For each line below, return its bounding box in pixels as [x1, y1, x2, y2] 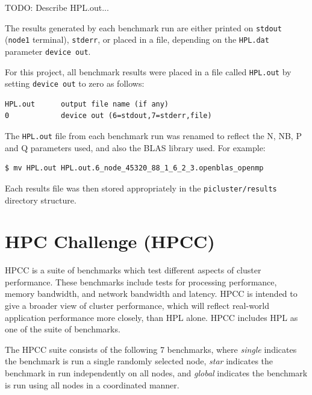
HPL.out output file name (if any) [5, 99, 169, 108]
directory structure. [5, 193, 76, 206]
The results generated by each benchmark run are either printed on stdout [5, 21, 282, 34]
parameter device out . [5, 45, 91, 57]
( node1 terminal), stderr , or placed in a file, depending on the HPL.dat [5, 33, 269, 46]
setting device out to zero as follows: [5, 77, 145, 90]
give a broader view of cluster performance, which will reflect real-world [5, 299, 270, 312]
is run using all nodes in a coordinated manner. [5, 378, 179, 391]
